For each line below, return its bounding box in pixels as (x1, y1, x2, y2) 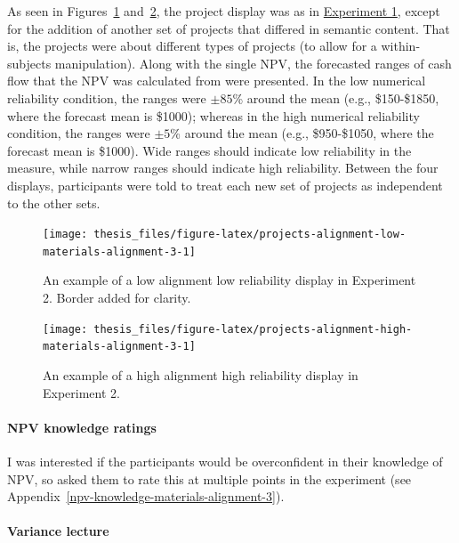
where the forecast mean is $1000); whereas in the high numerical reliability (7, 106, 420, 125)
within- (381, 36, 421, 55)
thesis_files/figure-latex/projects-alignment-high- (93, 322, 413, 336)
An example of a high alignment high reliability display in (43, 365, 358, 384)
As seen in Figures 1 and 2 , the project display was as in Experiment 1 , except (7, 2, 440, 20)
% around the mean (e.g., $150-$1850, (232, 88, 439, 107)
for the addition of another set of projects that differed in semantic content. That (7, 19, 450, 37)
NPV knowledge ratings (7, 417, 157, 436)
